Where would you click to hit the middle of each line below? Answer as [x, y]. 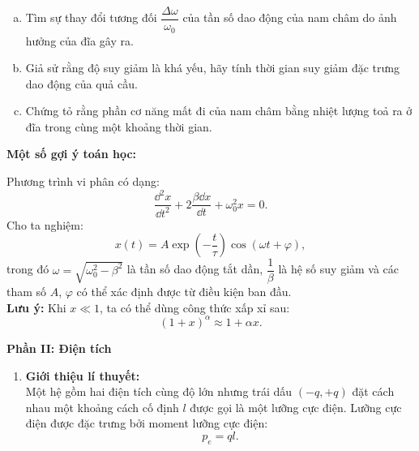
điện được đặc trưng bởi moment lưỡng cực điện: [147, 423]
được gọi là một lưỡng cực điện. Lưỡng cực [296, 407]
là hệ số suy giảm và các [339, 269]
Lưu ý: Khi [36, 307]
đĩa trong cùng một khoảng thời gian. [119, 126]
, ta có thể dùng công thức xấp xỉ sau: [195, 307]
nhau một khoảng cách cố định [102, 407]
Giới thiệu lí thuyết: [83, 375]
